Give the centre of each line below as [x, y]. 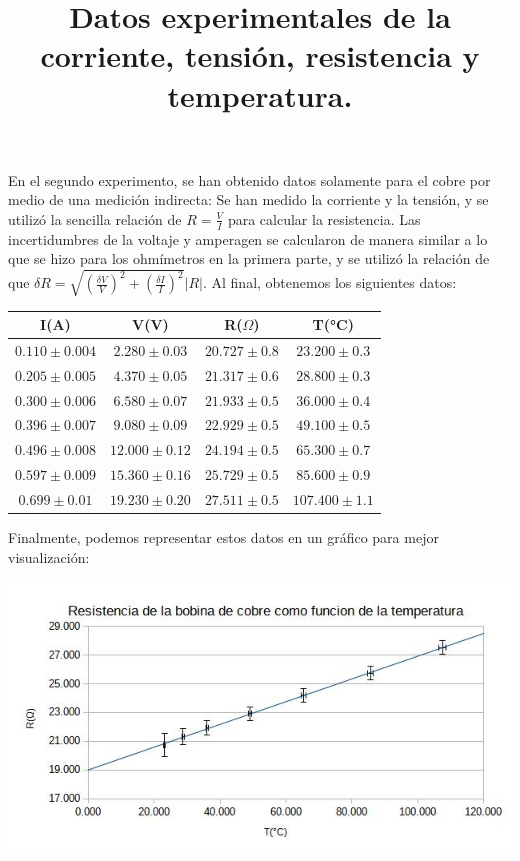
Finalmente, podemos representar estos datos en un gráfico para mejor [223, 537]
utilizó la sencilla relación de [95, 218]
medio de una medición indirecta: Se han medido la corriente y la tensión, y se [248, 199]
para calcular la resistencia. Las [324, 218]
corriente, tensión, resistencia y [260, 55]
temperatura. [260, 94]
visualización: [49, 556]
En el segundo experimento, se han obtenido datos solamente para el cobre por [249, 179]
